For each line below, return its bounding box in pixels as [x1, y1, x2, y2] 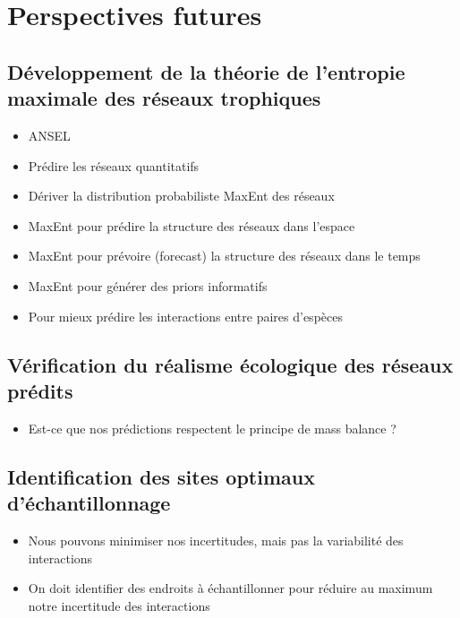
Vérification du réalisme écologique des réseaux [7, 350, 454, 378]
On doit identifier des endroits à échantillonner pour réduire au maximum [28, 579, 433, 597]
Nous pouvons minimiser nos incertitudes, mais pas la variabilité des [28, 530, 404, 549]
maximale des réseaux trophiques [7, 84, 321, 112]
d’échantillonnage [7, 489, 171, 517]
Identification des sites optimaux [7, 462, 315, 490]
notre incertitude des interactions [28, 596, 210, 614]
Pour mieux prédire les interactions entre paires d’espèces [28, 306, 343, 325]
